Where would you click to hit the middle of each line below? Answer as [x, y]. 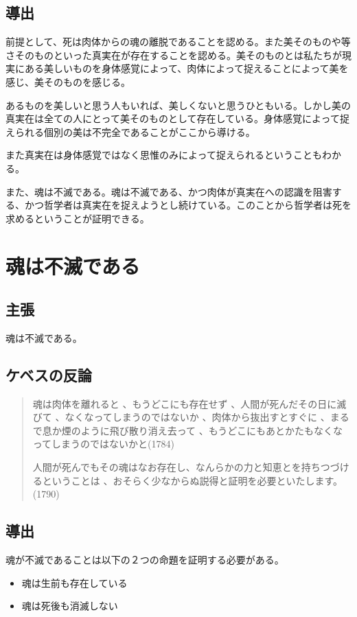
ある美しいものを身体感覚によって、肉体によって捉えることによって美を [186, 68]
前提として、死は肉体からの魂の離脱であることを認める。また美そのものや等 [178, 42]
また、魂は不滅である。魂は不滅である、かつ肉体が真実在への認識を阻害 [169, 191]
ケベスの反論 [49, 374]
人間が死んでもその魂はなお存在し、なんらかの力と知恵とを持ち [176, 467]
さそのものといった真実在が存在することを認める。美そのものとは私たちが [174, 55]
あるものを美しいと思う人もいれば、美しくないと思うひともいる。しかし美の [178, 105]
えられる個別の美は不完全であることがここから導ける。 [130, 131]
